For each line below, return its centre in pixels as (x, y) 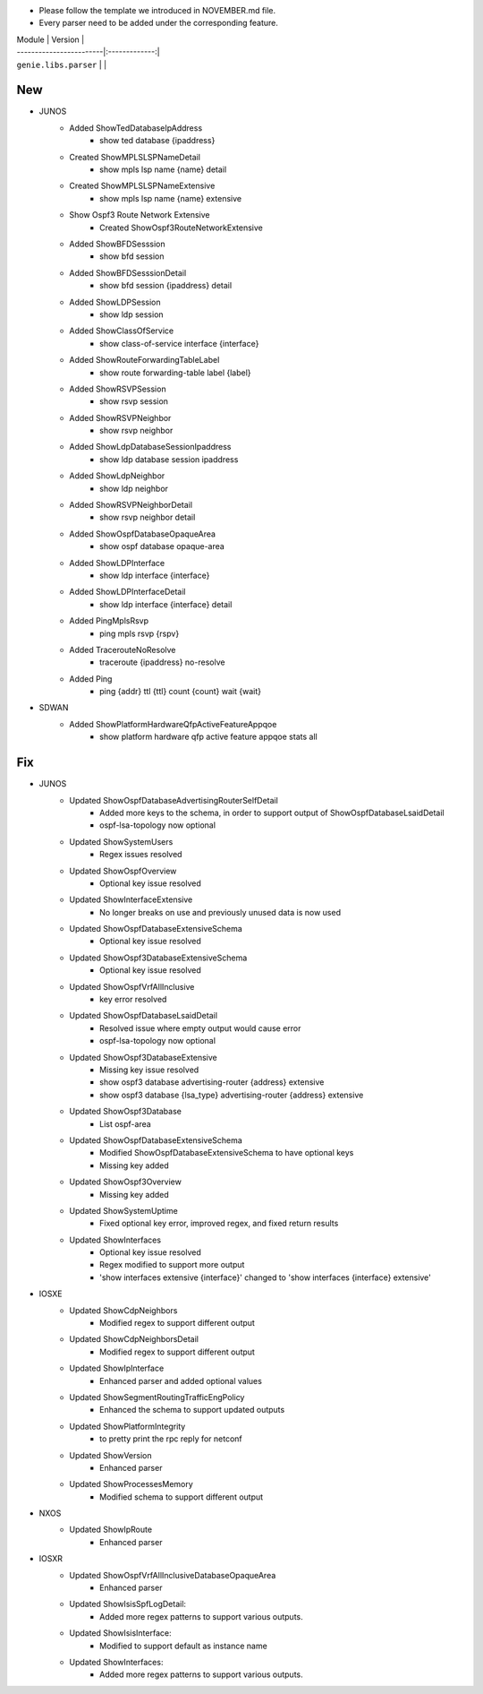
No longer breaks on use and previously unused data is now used (220, 912)
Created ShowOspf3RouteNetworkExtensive (181, 228)
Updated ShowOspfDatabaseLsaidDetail (144, 1016)
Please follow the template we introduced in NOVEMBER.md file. (157, 10)
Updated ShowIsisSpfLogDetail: (128, 1604)
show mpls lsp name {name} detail (163, 169)
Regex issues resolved (141, 855)
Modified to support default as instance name (183, 1646)
